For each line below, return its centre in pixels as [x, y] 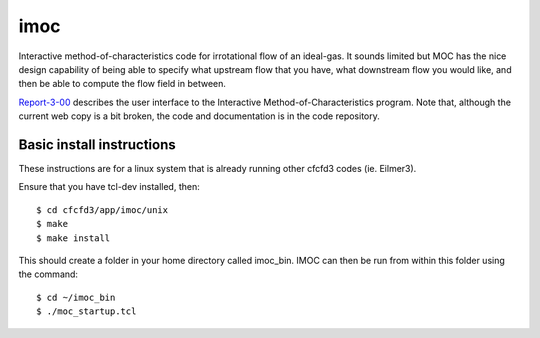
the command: [48, 274]
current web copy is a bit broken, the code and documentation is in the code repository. [199, 116]
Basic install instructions [97, 144]
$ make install [73, 238]
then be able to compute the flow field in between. [122, 84]
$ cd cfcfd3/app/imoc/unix [102, 209]
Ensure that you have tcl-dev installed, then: [109, 187]
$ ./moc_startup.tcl [86, 311]
